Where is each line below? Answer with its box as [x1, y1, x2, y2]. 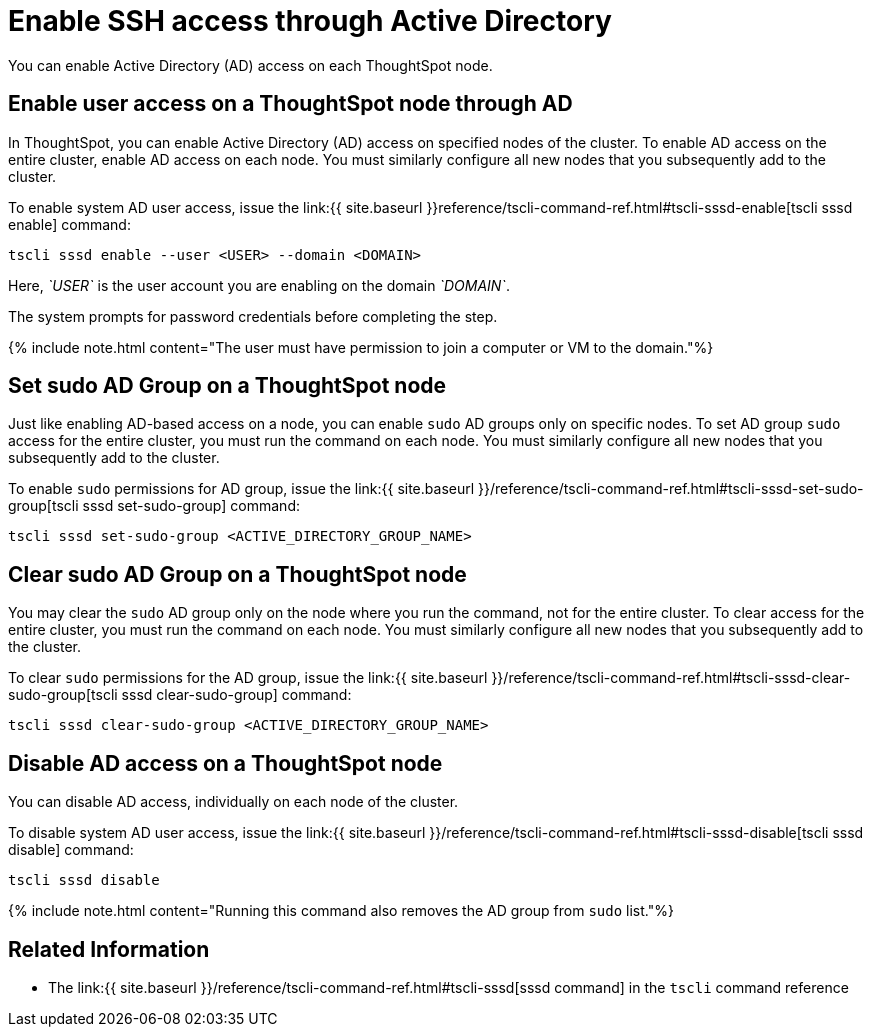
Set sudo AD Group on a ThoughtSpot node [8, 373, 447, 399]
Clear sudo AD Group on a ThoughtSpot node [8, 561, 467, 587]
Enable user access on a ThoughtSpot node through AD [8, 91, 573, 117]
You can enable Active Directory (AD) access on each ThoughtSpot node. [8, 56, 493, 74]
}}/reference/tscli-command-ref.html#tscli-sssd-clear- [491, 669, 851, 687]
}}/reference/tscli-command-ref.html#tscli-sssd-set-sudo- [478, 480, 864, 498]
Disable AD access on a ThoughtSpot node [8, 750, 443, 776]
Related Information [8, 936, 210, 962]
